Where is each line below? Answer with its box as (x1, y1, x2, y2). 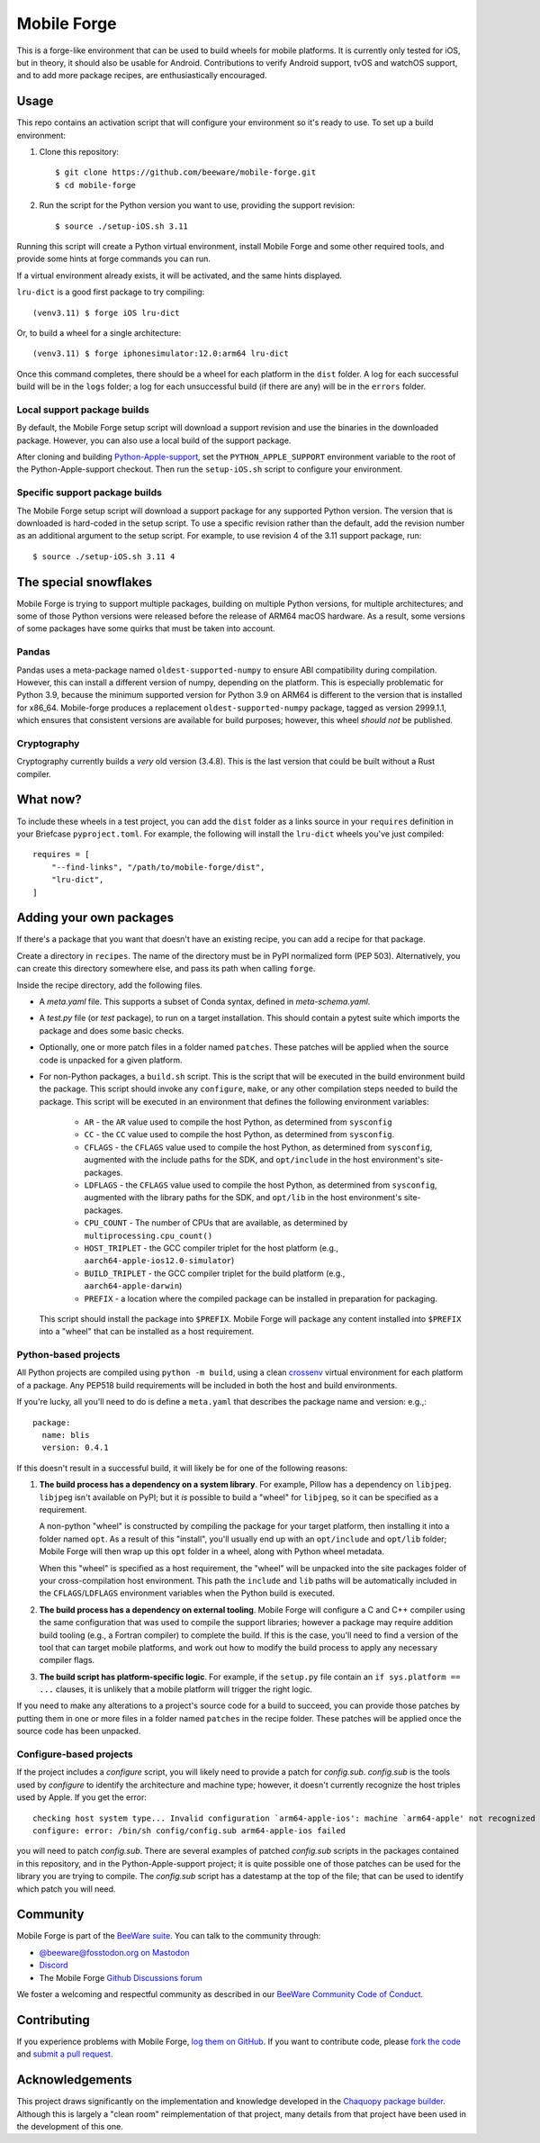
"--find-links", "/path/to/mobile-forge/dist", (50, 862, 265, 873)
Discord (39, 1959, 68, 1971)
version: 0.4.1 (41, 1442, 109, 1453)
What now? (16, 792, 82, 808)
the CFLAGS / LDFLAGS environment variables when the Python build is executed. (39, 1587, 335, 1598)
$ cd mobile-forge (55, 180, 137, 190)
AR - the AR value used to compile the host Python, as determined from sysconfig (84, 1117, 392, 1127)
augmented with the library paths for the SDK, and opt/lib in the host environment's (84, 1192, 402, 1203)
